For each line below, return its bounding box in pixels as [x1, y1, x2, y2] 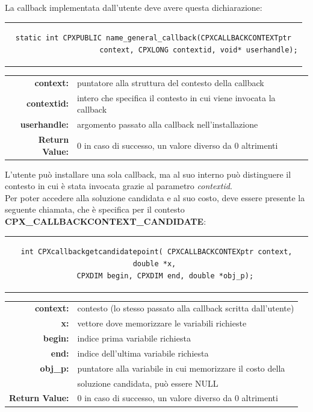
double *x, [132, 259, 176, 268]
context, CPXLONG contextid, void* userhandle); [99, 45, 298, 54]
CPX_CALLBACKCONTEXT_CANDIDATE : [5, 214, 206, 227]
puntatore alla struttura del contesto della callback [77, 76, 264, 89]
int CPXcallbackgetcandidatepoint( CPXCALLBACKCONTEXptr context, [20, 248, 293, 257]
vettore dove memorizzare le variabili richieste [77, 317, 247, 329]
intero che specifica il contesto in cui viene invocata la [77, 91, 276, 104]
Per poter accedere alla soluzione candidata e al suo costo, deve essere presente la [5, 191, 305, 204]
